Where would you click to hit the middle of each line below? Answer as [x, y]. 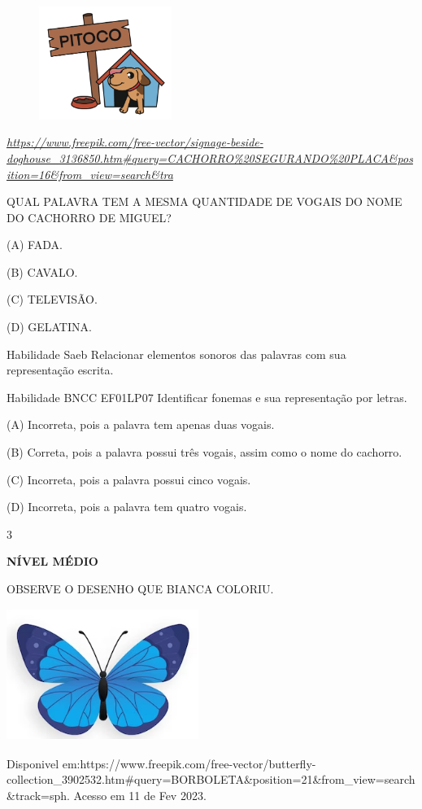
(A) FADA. [35, 245]
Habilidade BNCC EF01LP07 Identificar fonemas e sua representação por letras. [207, 397]
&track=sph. [38, 796]
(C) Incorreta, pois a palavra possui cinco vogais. [129, 479]
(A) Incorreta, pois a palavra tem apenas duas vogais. [141, 424]
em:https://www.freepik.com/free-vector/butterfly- [189, 763]
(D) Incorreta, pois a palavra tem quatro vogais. [127, 507]
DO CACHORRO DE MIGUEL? [89, 217]
